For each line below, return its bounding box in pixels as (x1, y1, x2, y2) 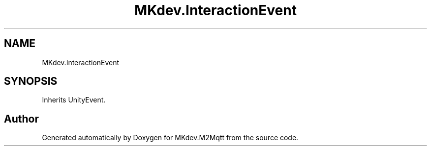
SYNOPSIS (4, 75, 58, 88)
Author (4, 112, 39, 125)
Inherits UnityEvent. (42, 96, 106, 104)
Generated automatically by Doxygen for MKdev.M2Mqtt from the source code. (42, 133, 299, 142)
